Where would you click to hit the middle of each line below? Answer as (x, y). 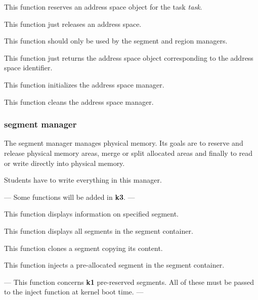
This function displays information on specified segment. (92, 214)
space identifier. (28, 68)
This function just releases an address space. (73, 24)
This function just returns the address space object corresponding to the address (129, 57)
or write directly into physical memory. (64, 163)
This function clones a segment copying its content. (83, 248)
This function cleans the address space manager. (79, 101)
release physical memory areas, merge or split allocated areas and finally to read (128, 153)
